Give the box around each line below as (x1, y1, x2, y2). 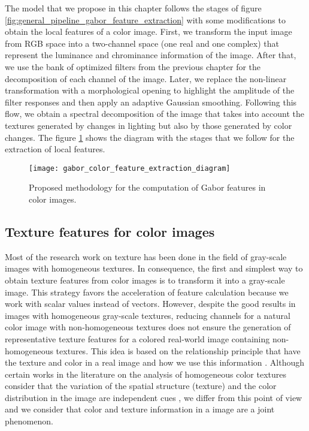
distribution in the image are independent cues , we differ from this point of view (5, 391, 302, 403)
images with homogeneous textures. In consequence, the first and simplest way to (5, 262, 303, 275)
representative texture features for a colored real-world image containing (5, 332, 270, 345)
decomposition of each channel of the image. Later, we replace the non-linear (5, 72, 287, 85)
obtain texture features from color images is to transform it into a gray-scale (5, 273, 285, 286)
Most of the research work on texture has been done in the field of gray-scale (5, 250, 287, 263)
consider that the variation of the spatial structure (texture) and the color (5, 379, 277, 392)
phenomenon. (5, 415, 53, 427)
